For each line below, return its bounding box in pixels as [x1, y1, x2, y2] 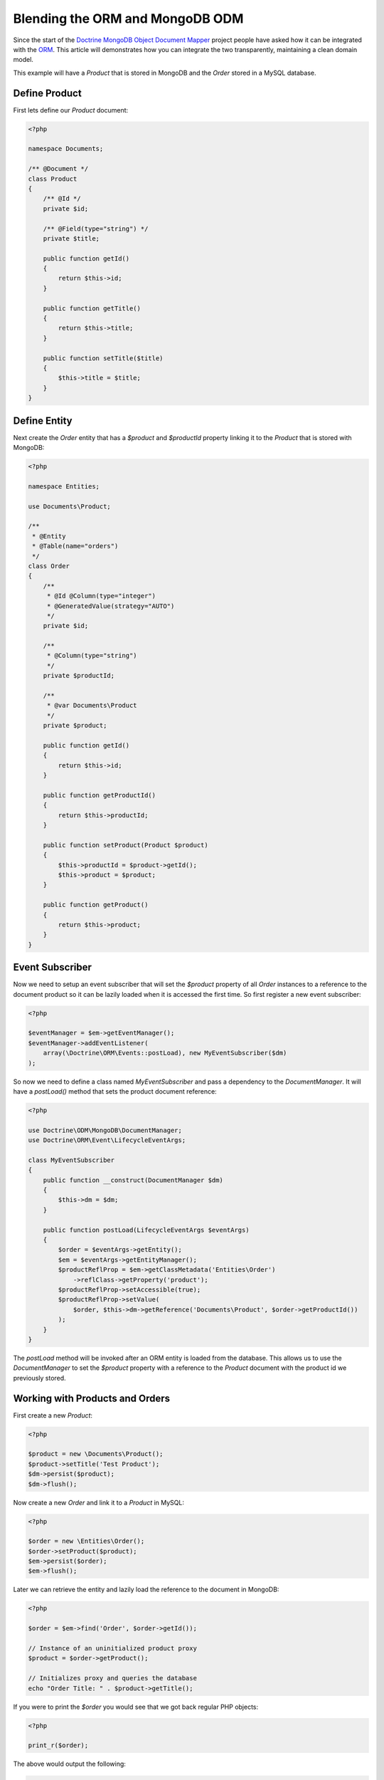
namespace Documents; [28, 145, 104, 153]
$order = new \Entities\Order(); [28, 1537, 145, 1545]
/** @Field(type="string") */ [43, 224, 149, 233]
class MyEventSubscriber [28, 1156, 115, 1164]
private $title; [43, 234, 100, 242]
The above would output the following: [13, 1759, 126, 1769]
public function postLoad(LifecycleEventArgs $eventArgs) [43, 1225, 250, 1234]
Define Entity [13, 414, 73, 426]
